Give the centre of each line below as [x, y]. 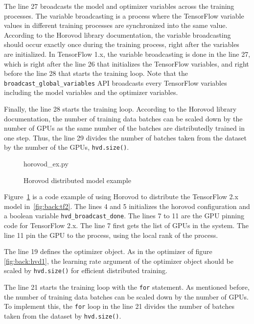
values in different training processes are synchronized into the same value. [116, 25]
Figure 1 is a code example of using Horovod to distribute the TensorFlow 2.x [121, 197]
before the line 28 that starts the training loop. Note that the [96, 73]
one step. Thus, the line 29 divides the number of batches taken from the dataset [125, 137]
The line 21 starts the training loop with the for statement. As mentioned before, [127, 287]
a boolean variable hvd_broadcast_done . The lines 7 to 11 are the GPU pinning [124, 216]
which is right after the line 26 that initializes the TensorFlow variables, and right [127, 63]
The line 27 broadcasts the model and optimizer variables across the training [119, 6]
